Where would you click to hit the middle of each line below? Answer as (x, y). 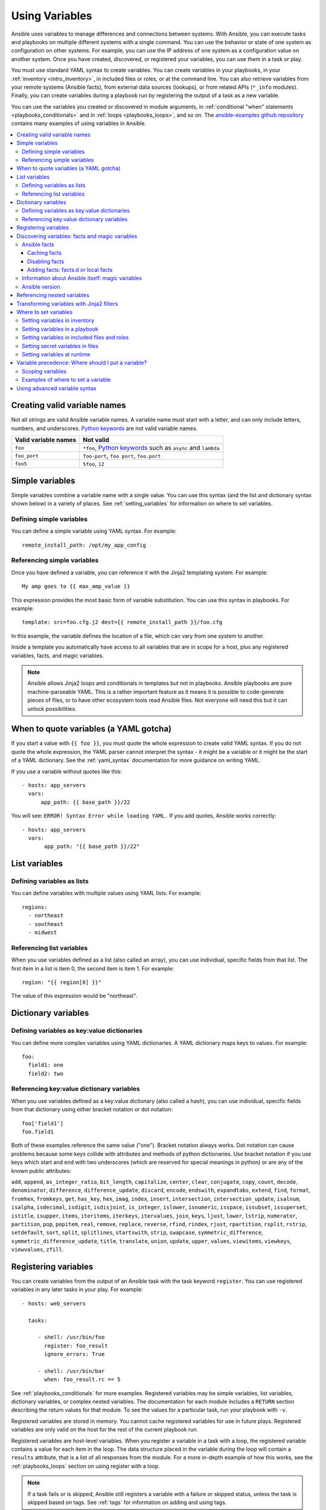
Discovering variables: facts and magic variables (77, 236)
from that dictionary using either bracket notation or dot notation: (92, 1110)
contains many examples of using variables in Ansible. (78, 123)
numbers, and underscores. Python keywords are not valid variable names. (104, 428)
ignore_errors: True (75, 1354)
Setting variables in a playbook (60, 329)
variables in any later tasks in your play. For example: (77, 1290)
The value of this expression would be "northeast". (74, 996)
